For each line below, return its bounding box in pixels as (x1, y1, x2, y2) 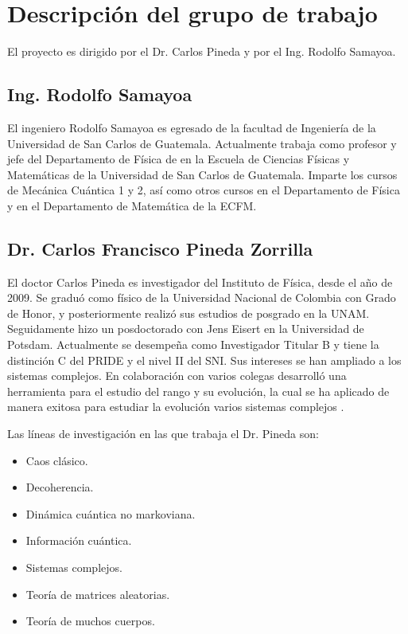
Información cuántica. (25, 532, 132, 549)
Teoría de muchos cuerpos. (25, 612, 155, 629)
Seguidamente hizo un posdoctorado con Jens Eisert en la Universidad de (7, 320, 364, 337)
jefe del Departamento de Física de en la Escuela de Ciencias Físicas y (7, 151, 350, 167)
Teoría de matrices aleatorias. (25, 585, 170, 602)
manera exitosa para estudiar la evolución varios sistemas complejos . (7, 398, 344, 415)
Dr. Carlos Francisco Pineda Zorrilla (7, 236, 313, 260)
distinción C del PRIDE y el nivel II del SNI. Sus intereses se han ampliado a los (7, 351, 402, 368)
